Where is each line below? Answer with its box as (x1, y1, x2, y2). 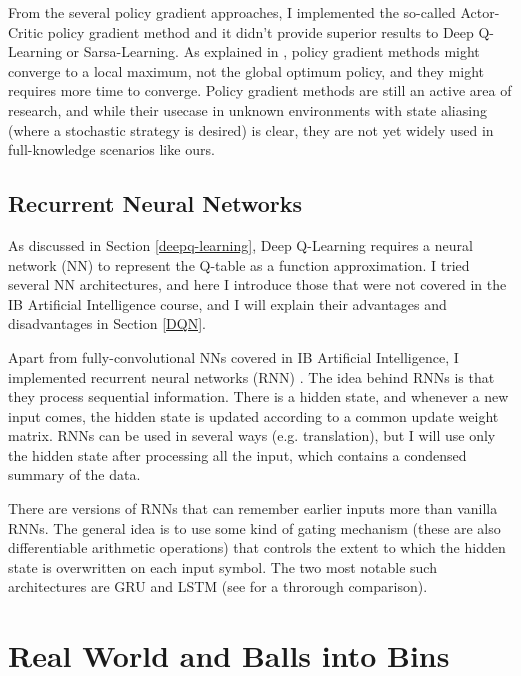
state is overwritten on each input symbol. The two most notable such (8, 556, 437, 577)
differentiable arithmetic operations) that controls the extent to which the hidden (8, 537, 506, 558)
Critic (8, 21, 44, 42)
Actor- (460, 2, 500, 22)
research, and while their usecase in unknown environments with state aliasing (8, 99, 487, 120)
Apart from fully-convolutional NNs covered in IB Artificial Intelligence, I (8, 346, 459, 367)
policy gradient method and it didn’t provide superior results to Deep (47, 21, 474, 42)
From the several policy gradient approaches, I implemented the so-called (8, 2, 456, 22)
